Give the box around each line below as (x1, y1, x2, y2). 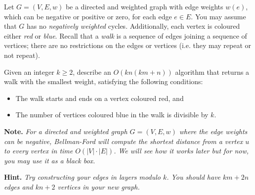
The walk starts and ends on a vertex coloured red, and (15, 93, 184, 103)
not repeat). (4, 49, 40, 60)
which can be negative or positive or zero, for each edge (4, 11, 172, 21)
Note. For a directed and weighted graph (4, 126, 127, 136)
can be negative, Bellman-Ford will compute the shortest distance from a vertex (4, 136, 243, 146)
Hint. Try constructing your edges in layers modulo (4, 172, 161, 182)
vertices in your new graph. (57, 181, 140, 192)
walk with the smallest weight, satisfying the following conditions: (4, 76, 203, 87)
